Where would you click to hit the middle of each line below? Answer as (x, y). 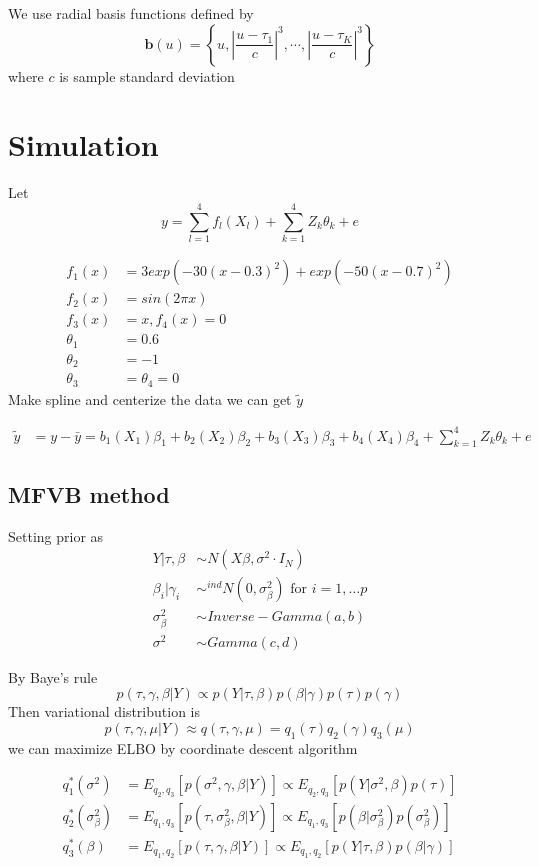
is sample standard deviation (147, 75)
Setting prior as (56, 535)
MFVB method (89, 493)
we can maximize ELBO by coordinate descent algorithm (183, 747)
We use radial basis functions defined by (131, 13)
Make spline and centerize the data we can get (150, 398)
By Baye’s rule (53, 676)
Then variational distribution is (104, 711)
